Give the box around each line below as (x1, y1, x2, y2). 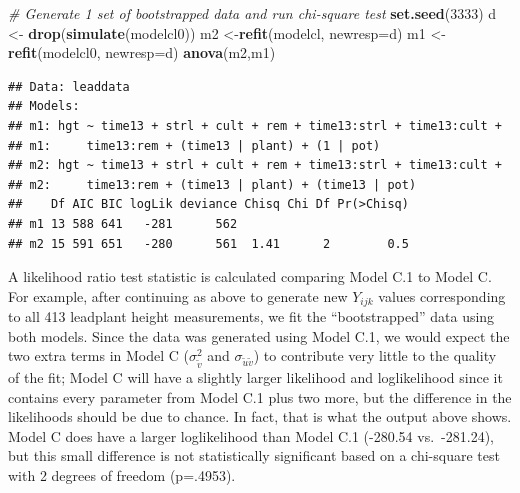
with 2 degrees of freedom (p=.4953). (8, 465, 236, 486)
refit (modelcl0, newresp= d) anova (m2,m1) (8, 42, 276, 63)
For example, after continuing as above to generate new (8, 285, 348, 306)
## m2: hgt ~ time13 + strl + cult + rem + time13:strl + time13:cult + (8, 158, 502, 173)
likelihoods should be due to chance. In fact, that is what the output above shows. (8, 406, 512, 427)
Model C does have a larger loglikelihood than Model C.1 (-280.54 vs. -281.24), (8, 425, 494, 446)
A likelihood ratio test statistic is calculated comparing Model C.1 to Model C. (8, 266, 492, 287)
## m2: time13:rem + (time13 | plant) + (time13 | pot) (8, 177, 417, 192)
